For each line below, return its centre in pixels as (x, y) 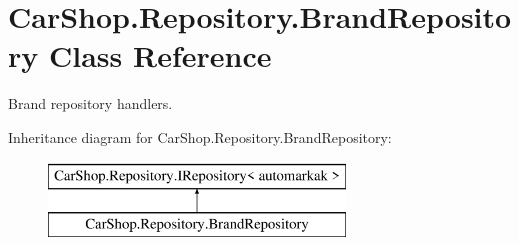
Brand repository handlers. (90, 103)
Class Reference (160, 55)
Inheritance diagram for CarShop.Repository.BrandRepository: (200, 136)
